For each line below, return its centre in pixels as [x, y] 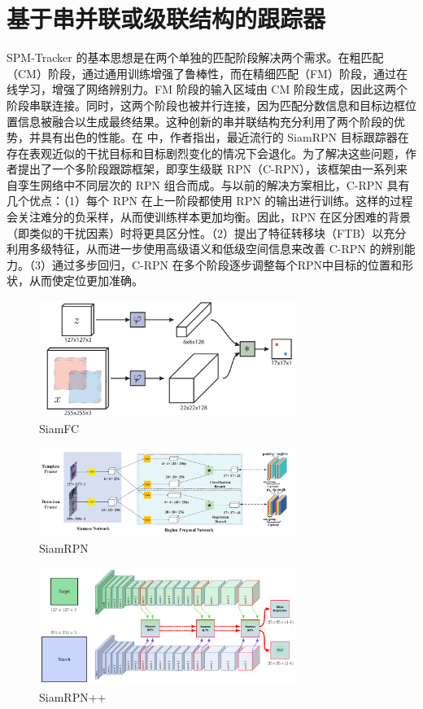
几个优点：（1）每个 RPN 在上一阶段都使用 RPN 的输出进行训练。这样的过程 [210, 201]
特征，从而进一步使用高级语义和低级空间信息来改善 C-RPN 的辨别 [228, 249]
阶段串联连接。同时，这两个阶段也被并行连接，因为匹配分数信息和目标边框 [206, 105]
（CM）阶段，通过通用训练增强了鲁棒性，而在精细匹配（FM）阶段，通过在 [207, 73]
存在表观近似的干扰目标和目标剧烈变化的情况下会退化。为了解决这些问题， [206, 153]
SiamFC [59, 428]
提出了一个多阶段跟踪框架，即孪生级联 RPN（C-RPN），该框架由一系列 [207, 169]
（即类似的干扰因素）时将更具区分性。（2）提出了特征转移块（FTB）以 [195, 232]
